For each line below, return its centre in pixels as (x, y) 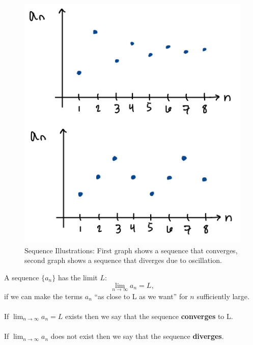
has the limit (78, 277)
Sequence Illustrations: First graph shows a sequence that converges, (131, 250)
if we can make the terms (44, 296)
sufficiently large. (223, 296)
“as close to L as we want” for (141, 296)
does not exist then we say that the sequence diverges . (137, 336)
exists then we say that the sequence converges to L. (149, 316)
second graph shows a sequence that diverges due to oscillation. (123, 260)
